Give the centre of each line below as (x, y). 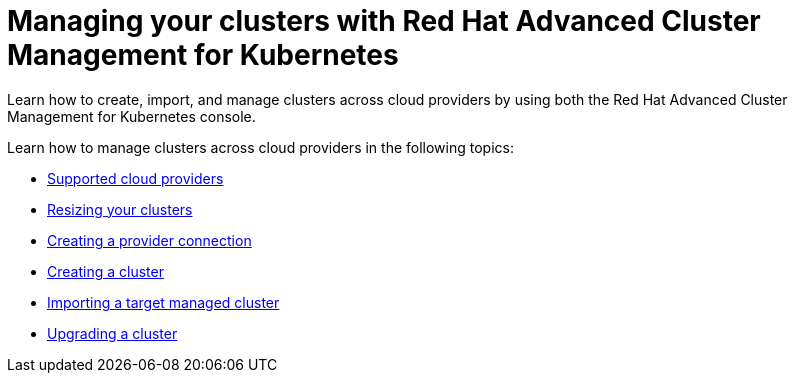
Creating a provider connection (149, 240)
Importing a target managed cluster (163, 302)
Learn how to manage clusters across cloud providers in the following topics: (260, 147)
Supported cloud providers (135, 178)
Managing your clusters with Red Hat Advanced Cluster (384, 21)
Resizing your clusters (120, 209)
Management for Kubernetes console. (131, 116)
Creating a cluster (105, 271)
